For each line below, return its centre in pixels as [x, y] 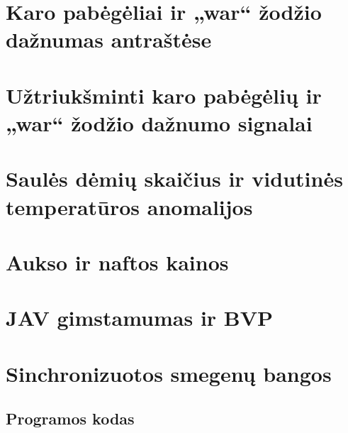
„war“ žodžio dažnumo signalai [159, 122]
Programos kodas [70, 418]
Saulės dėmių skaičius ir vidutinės [174, 179]
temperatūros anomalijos [129, 206]
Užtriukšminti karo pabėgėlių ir [164, 95]
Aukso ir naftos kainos [117, 262]
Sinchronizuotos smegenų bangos [169, 373]
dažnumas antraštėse [109, 39]
